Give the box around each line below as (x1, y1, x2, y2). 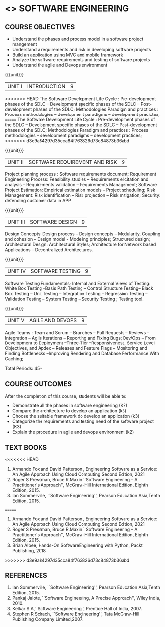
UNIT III (7, 219, 25, 225)
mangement (12, 41, 37, 47)
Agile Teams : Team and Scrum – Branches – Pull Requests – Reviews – (5, 330, 150, 335)
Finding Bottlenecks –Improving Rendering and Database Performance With (5, 350, 159, 356)
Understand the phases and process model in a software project (12, 36, 144, 42)
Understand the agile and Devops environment (12, 62, 108, 68)
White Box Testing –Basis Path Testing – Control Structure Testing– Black (5, 285, 153, 291)
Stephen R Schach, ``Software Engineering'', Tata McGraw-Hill (12, 611, 140, 617)
